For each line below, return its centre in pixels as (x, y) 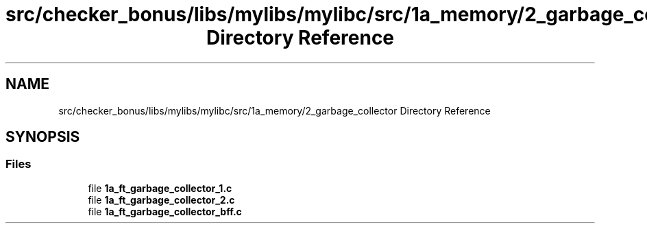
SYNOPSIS (43, 137)
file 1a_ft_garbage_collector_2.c (161, 200)
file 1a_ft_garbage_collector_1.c (160, 188)
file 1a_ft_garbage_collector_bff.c (165, 211)
